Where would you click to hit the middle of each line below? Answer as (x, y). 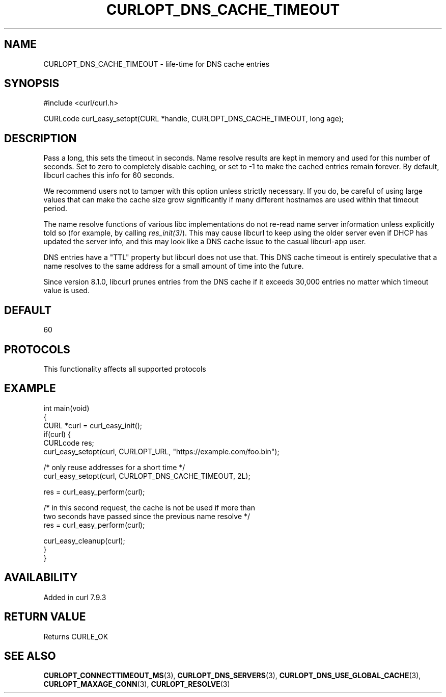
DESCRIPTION (40, 138)
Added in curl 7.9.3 (75, 597)
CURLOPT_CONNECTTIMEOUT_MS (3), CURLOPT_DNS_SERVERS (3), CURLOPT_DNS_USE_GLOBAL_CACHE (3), (232, 676)
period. (55, 209)
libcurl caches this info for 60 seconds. (109, 175)
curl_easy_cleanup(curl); (84, 540)
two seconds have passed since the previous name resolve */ (147, 516)
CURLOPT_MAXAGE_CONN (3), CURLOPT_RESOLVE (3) (137, 684)
